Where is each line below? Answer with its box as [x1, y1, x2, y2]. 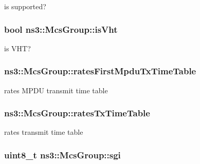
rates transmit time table [4, 127, 83, 137]
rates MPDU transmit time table [4, 85, 108, 95]
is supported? [4, 1, 46, 11]
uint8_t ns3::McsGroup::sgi [4, 148, 121, 161]
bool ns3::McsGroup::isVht [4, 23, 118, 35]
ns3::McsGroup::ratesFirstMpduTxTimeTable [4, 65, 196, 77]
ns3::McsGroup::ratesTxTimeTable [4, 107, 150, 119]
